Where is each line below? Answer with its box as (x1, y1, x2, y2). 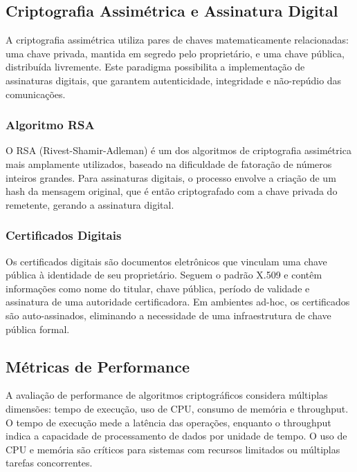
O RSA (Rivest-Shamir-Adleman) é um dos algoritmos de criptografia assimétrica (6, 143, 351, 158)
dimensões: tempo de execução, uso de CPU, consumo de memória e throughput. (6, 401, 349, 415)
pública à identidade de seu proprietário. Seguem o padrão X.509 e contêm (6, 267, 322, 282)
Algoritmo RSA (6, 116, 95, 133)
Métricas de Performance (6, 355, 190, 377)
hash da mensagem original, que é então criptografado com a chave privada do (6, 184, 338, 198)
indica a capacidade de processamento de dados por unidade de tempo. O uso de (6, 428, 347, 443)
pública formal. (6, 321, 70, 336)
